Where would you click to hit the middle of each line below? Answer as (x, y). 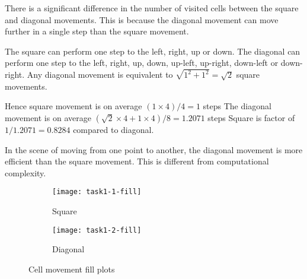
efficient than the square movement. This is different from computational (137, 161)
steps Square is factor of (251, 118)
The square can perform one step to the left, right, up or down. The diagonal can (153, 51)
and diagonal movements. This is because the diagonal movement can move (142, 19)
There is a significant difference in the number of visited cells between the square (152, 8)
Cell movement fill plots (72, 269)
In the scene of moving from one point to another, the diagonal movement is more (154, 149)
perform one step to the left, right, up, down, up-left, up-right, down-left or (142, 63)
